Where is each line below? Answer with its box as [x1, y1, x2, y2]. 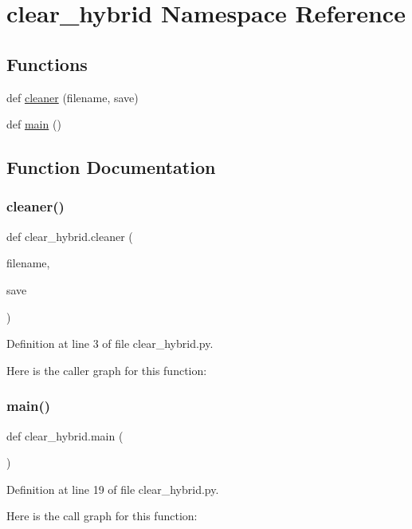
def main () [6, 116, 61, 132]
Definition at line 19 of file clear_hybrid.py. [6, 480, 219, 497]
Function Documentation [6, 155, 216, 180]
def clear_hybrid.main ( [6, 427, 124, 444]
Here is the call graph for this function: [6, 507, 198, 524]
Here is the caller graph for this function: [6, 361, 207, 378]
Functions [6, 51, 88, 76]
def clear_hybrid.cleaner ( [6, 227, 133, 244]
